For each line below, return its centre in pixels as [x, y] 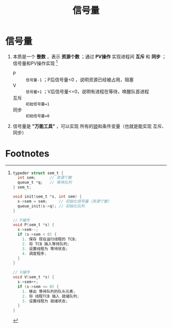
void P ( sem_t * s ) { [34, 225]
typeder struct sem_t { [38, 173]
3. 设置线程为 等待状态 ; [45, 249]
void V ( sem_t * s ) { [34, 277]
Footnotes [27, 153]
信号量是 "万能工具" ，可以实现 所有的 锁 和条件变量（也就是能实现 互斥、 [89, 126]
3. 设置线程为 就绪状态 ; [45, 301]
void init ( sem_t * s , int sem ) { [47, 197]
